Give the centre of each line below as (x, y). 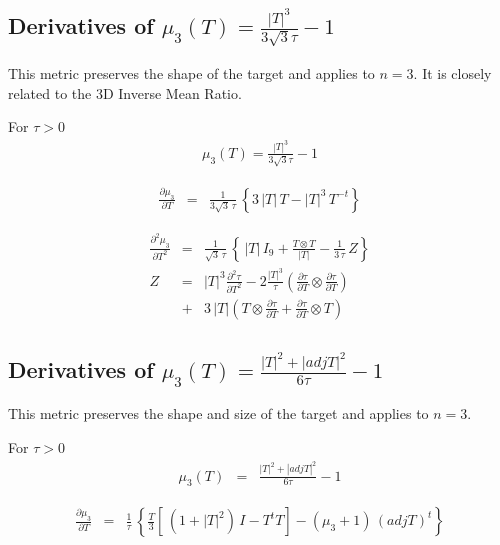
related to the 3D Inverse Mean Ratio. (125, 92)
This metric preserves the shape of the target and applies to (191, 73)
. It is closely (452, 73)
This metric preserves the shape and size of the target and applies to (218, 413)
